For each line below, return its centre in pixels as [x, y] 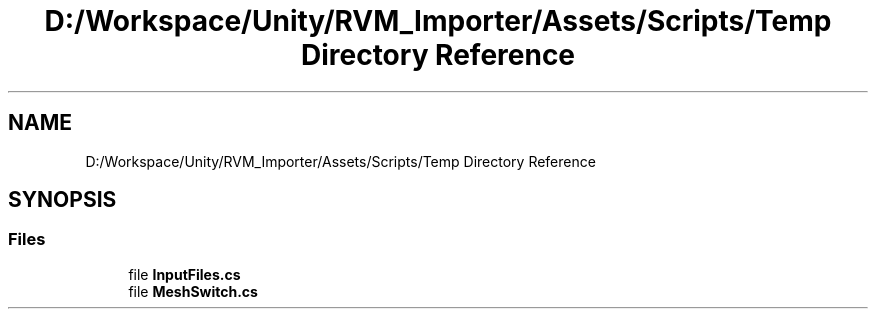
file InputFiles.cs [184, 274]
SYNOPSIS [62, 200]
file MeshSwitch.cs [193, 291]
